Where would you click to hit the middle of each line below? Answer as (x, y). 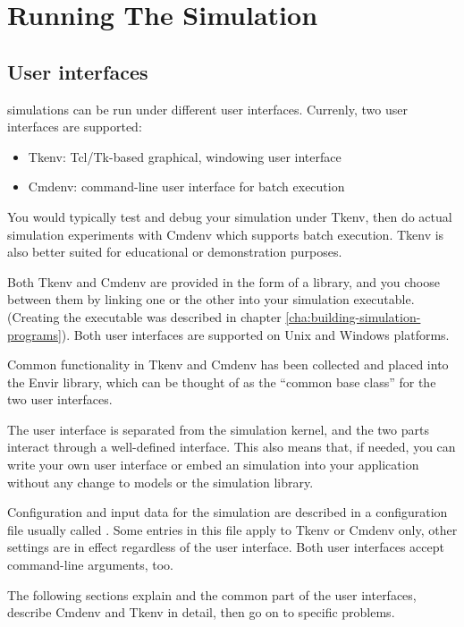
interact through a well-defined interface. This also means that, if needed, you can (232, 447)
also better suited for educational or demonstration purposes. (175, 252)
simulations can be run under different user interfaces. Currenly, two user (207, 109)
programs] (34, 334)
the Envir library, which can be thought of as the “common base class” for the (222, 381)
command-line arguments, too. (91, 565)
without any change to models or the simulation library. (160, 482)
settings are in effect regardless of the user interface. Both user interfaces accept (226, 547)
